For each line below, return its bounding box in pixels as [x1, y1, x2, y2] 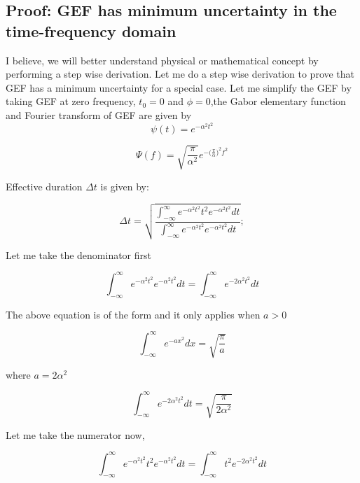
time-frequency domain [6, 20, 176, 41]
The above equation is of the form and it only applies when [6, 307, 261, 321]
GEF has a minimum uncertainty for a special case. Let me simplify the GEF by [6, 80, 352, 94]
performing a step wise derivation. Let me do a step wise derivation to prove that [6, 66, 355, 81]
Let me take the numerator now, [6, 427, 145, 442]
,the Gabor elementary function [210, 94, 346, 108]
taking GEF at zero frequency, [6, 94, 136, 108]
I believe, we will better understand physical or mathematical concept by [6, 52, 319, 67]
